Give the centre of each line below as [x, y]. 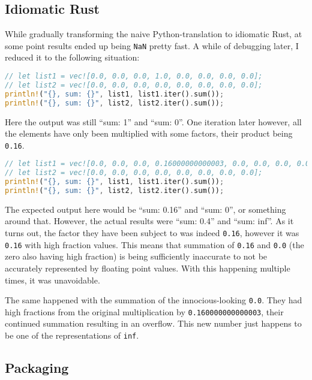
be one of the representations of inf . [72, 335]
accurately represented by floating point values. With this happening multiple [148, 268]
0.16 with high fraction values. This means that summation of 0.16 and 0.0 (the [154, 244]
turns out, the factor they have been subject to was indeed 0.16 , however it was [152, 233]
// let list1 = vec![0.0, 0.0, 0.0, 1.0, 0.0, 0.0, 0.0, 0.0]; [134, 76]
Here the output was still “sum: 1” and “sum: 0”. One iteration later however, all [153, 121]
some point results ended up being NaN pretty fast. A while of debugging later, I [152, 45]
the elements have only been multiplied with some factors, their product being [149, 133]
